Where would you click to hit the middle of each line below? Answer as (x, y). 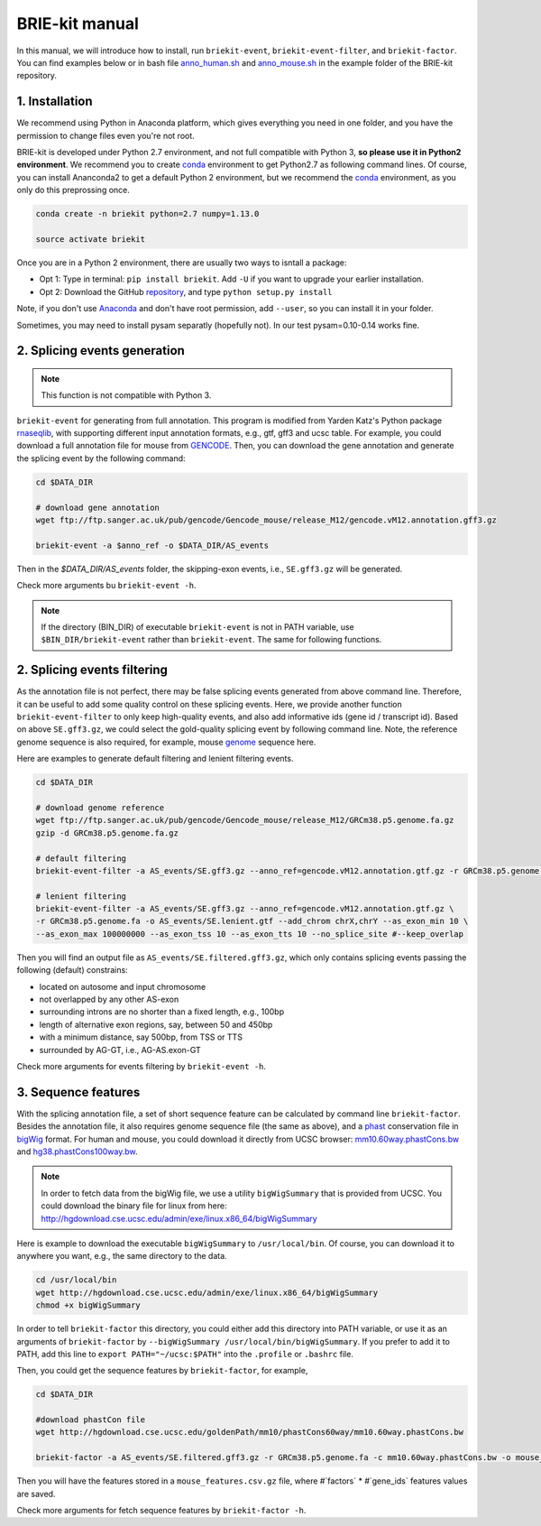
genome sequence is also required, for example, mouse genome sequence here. (166, 742)
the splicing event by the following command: (101, 458)
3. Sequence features (78, 1092)
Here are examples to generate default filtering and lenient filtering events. (155, 759)
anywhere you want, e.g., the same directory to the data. (122, 1256)
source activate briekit (91, 239)
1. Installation (55, 102)
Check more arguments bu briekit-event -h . (107, 586)
